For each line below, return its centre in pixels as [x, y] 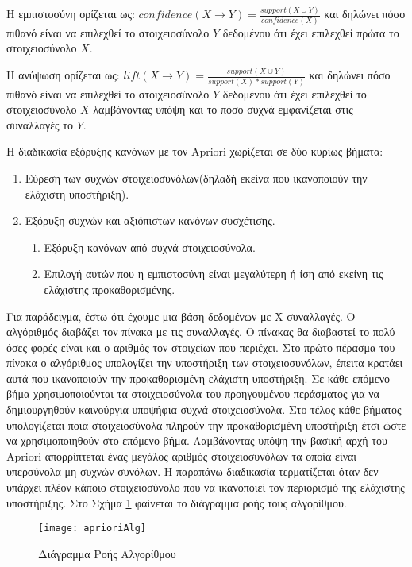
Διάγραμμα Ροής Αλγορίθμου [107, 553]
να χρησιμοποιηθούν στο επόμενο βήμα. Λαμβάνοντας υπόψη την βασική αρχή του [197, 440]
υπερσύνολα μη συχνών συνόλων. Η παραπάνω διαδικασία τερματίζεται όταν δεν [193, 471]
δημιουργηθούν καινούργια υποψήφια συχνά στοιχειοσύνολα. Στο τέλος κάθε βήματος [204, 409]
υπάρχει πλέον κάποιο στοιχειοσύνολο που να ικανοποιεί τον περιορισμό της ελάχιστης [206, 487]
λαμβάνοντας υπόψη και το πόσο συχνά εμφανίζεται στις [223, 109]
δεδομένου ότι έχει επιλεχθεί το [295, 93]
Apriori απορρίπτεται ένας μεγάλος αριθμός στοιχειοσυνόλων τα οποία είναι [182, 455]
